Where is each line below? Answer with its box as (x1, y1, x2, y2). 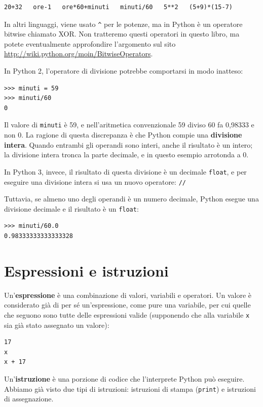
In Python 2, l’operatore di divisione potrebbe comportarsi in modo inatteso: (4, 65, 243, 76)
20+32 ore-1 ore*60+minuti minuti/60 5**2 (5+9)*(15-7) (4, 4, 233, 11)
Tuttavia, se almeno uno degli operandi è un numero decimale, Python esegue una (4, 193, 259, 204)
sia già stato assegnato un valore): (4, 319, 109, 330)
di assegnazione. (4, 393, 54, 404)
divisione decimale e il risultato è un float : (4, 203, 139, 214)
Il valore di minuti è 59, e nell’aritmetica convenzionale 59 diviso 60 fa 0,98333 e (4, 119, 254, 130)
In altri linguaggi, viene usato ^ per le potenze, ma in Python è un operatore (4, 18, 243, 29)
